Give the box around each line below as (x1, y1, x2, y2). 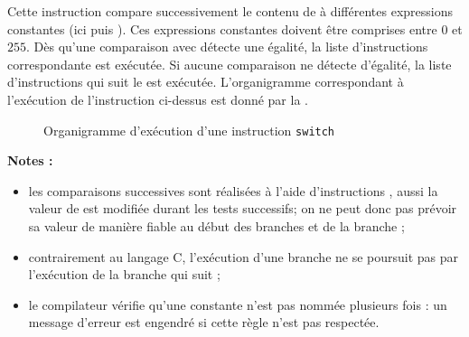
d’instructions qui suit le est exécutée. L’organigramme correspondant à (7, 72, 404, 91)
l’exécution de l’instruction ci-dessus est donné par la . (7, 89, 308, 108)
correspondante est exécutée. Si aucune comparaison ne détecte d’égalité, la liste (7, 54, 452, 73)
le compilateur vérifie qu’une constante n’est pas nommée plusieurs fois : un (28, 295, 447, 314)
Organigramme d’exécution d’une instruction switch (43, 120, 335, 139)
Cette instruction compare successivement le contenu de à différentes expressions (7, 2, 454, 20)
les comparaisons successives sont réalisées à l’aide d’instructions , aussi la (28, 181, 438, 200)
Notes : (7, 151, 53, 170)
